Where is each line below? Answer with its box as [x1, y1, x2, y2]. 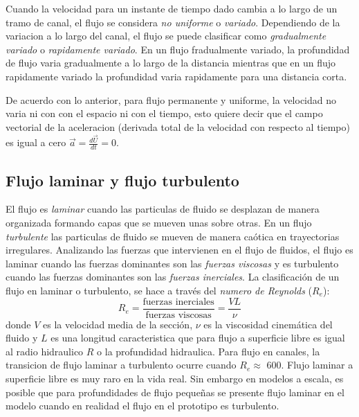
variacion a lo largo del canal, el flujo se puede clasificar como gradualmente [6, 28, 326, 43]
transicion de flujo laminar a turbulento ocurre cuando [6, 357, 237, 372]
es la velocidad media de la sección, [43, 317, 193, 331]
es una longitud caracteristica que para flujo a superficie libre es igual [50, 330, 345, 345]
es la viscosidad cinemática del [203, 317, 333, 331]
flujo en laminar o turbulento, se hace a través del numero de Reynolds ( [6, 283, 313, 298]
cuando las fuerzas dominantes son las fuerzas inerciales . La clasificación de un [6, 269, 340, 284]
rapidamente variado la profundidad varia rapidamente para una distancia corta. [6, 69, 347, 83]
